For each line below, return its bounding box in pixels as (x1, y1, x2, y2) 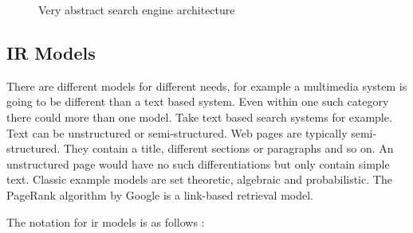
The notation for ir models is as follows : (6, 213, 205, 230)
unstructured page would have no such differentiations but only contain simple (6, 155, 390, 172)
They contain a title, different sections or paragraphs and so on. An (63, 140, 394, 157)
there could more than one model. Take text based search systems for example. (6, 108, 392, 125)
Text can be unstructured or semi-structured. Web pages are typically (6, 124, 348, 141)
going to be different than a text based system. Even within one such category (6, 93, 389, 110)
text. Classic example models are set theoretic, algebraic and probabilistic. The (6, 171, 392, 188)
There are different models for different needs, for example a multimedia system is (6, 77, 407, 94)
